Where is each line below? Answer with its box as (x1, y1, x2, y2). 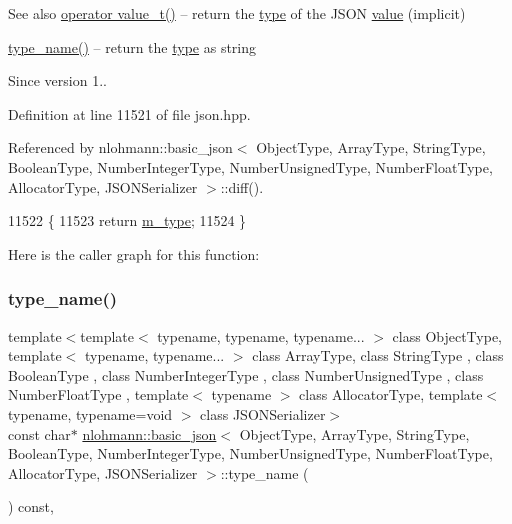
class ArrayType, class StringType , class (252, 345, 504, 366)
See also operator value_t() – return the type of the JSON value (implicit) (8, 3, 466, 23)
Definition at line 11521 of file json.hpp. (8, 103, 251, 124)
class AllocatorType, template (299, 384, 483, 405)
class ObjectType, (392, 325, 503, 346)
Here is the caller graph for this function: (8, 243, 260, 264)
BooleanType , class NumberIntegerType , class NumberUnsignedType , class (8, 364, 484, 385)
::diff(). (220, 176, 264, 197)
